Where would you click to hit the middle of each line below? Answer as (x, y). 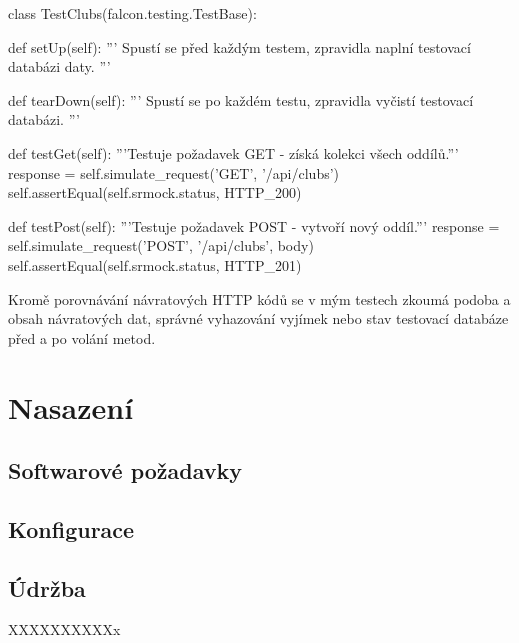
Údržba (47, 587)
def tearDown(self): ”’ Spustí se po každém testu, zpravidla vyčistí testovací (241, 99)
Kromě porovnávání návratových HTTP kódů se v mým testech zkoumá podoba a (259, 298)
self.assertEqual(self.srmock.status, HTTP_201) (155, 264)
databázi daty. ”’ (59, 66)
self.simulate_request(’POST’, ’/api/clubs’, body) (161, 245)
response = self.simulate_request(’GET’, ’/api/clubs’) (174, 172)
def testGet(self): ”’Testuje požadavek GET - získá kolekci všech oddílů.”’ (233, 152)
